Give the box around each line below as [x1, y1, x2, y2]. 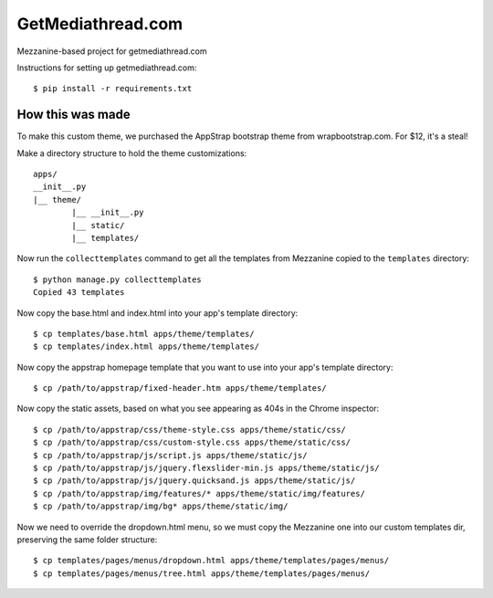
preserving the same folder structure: [16, 534, 158, 545]
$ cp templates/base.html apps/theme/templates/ [33, 329, 255, 339]
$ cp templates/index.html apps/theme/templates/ [33, 341, 260, 351]
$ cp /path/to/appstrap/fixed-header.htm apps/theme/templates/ [33, 383, 328, 393]
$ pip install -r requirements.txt [33, 83, 193, 94]
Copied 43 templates [33, 288, 125, 298]
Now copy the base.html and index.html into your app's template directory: [16, 307, 299, 319]
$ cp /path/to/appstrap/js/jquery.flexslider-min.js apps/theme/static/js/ [33, 463, 380, 474]
